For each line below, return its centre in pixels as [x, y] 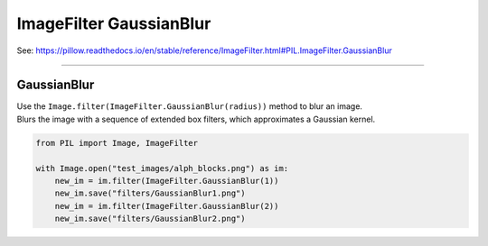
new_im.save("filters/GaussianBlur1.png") [150, 193]
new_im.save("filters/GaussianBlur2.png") [150, 219]
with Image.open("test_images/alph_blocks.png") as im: [162, 168]
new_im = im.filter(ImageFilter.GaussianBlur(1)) [167, 181]
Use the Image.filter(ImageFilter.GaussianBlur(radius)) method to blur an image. [190, 106]
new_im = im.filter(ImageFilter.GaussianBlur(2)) [167, 206]
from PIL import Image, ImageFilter [117, 143]
